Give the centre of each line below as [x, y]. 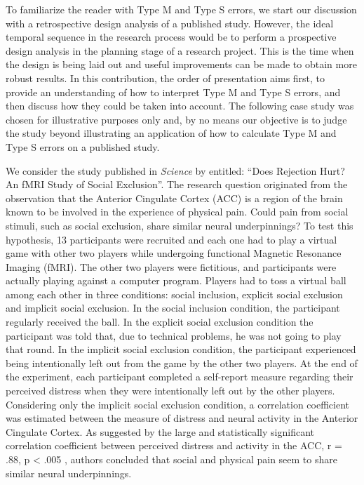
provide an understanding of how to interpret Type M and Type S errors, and [173, 92]
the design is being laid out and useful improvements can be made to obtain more [181, 64]
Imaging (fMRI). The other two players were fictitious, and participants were [171, 266]
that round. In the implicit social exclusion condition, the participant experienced [181, 349]
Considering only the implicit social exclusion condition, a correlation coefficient [177, 404]
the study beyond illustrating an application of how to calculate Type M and [171, 133]
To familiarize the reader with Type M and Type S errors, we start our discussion [181, 9]
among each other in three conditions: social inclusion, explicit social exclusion [174, 294]
